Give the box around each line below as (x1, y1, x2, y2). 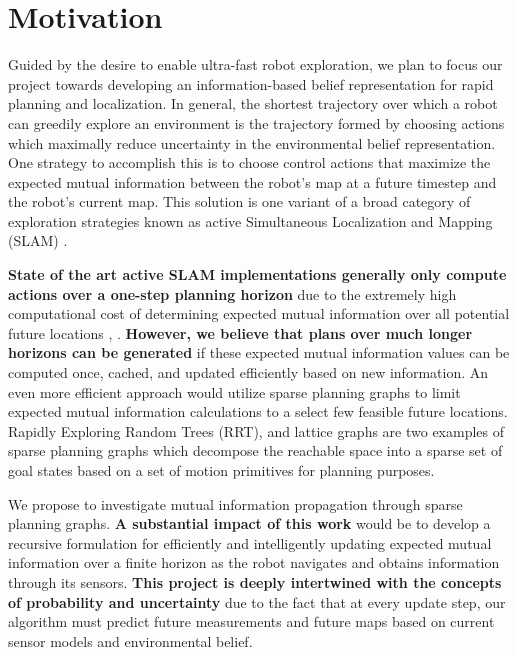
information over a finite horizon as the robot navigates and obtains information (8, 552, 500, 573)
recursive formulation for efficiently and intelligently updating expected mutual (8, 532, 492, 553)
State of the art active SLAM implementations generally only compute (8, 264, 507, 285)
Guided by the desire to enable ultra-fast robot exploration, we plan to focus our (8, 54, 503, 75)
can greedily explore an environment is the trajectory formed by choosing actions (8, 112, 505, 133)
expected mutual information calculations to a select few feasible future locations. (8, 401, 508, 422)
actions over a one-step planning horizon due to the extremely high (8, 283, 457, 304)
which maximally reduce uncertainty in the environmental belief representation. (8, 132, 496, 153)
